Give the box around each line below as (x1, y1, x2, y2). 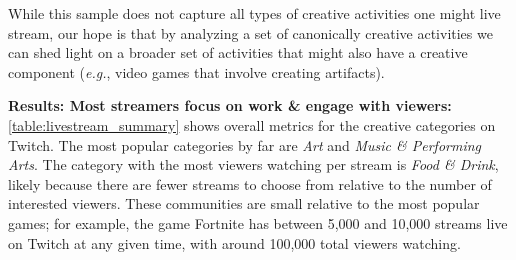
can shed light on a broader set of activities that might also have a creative (8, 42, 468, 63)
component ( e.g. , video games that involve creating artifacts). (8, 61, 385, 82)
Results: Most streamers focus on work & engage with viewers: (8, 95, 452, 116)
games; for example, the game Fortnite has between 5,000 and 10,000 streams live (8, 212, 508, 233)
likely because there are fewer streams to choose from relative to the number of (8, 173, 492, 194)
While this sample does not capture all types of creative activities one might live (8, 3, 501, 23)
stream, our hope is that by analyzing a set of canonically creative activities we (8, 22, 493, 43)
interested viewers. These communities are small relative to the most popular (8, 193, 480, 214)
